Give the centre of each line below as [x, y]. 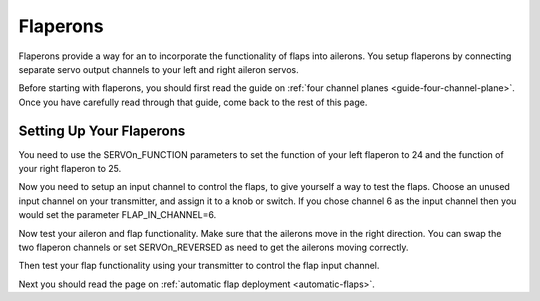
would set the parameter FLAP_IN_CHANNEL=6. [117, 215]
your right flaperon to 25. [70, 169]
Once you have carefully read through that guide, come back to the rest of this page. [193, 102]
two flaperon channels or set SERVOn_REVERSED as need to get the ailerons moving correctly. [213, 247]
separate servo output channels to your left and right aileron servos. [158, 69]
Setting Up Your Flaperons [102, 130]
